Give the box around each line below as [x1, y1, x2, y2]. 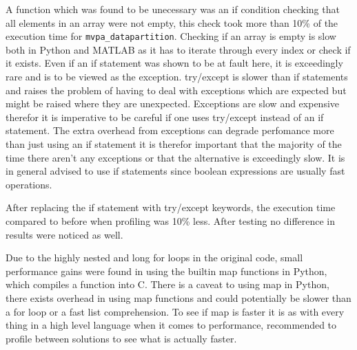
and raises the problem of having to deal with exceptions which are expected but [6, 83, 347, 97]
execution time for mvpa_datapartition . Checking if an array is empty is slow [6, 29, 336, 43]
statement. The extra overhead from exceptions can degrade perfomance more [6, 123, 334, 138]
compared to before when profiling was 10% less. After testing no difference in [6, 213, 336, 228]
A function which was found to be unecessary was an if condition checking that [6, 2, 340, 16]
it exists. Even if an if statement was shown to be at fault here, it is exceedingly [6, 56, 343, 70]
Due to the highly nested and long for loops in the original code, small [6, 250, 303, 265]
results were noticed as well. [6, 227, 123, 241]
